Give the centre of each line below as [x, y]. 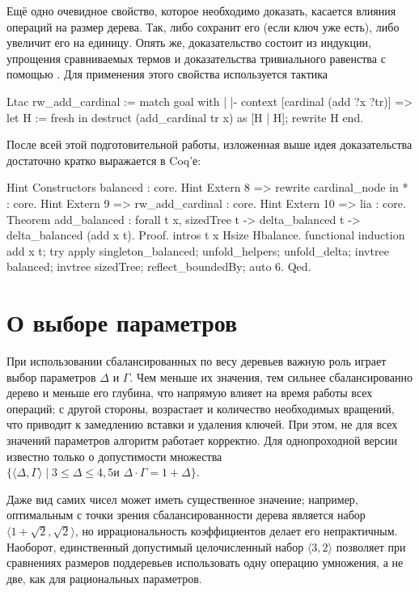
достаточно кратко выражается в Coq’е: [104, 160]
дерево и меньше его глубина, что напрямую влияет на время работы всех [190, 393]
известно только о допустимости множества [114, 456]
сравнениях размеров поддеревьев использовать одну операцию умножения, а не [205, 562]
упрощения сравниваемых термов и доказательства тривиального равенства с [196, 58]
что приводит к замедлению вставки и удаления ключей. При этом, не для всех [202, 424]
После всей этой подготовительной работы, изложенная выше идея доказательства [209, 144]
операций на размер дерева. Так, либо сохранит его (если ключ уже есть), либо [203, 26]
